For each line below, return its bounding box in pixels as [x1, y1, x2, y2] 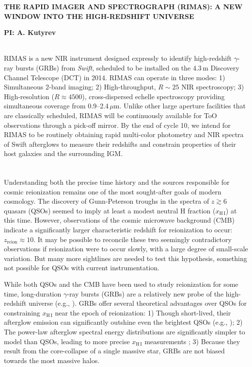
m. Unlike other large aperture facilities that [113, 101, 246, 111]
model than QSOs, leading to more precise [4, 336, 130, 346]
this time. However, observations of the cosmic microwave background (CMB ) [4, 215, 235, 225]
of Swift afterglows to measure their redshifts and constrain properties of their [4, 139, 236, 149]
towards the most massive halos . [4, 355, 100, 365]
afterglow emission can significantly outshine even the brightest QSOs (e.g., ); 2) [4, 317, 243, 327]
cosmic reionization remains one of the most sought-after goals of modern [4, 186, 221, 196]
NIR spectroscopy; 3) [181, 82, 244, 92]
